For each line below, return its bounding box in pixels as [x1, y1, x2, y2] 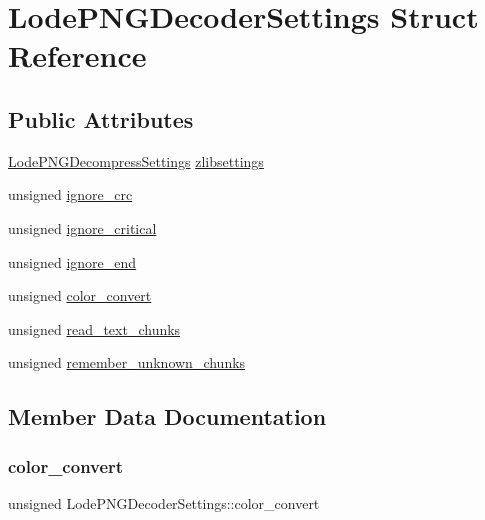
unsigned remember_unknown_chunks [8, 352, 246, 373]
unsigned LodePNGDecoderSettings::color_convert [8, 492, 320, 513]
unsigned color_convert [8, 285, 152, 306]
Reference [8, 35, 147, 76]
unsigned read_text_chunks [8, 318, 181, 339]
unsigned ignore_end [8, 251, 137, 272]
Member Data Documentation [8, 401, 327, 432]
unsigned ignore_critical [8, 217, 157, 238]
